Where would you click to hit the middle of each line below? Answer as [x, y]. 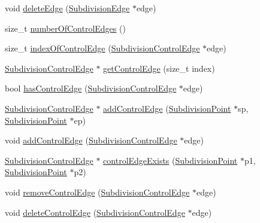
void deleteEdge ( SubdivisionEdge [67, 8]
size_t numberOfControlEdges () [65, 28]
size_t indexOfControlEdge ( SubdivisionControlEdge [102, 48]
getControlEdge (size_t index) [159, 68]
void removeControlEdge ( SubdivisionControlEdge [97, 192]
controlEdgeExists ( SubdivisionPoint [170, 160]
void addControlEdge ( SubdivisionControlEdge [91, 140]
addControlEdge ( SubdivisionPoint [167, 108]
